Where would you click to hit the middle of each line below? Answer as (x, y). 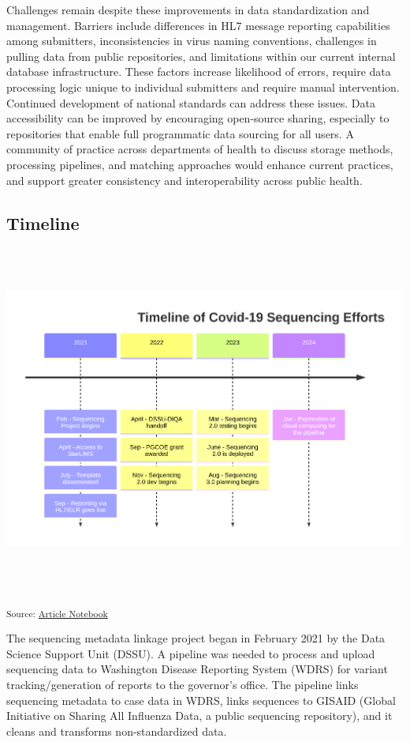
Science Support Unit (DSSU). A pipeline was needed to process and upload (191, 653)
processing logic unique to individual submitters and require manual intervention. (203, 87)
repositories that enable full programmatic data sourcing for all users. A (180, 133)
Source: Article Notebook (57, 613)
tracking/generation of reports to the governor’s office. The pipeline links (183, 684)
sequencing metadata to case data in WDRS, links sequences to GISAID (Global (201, 700)
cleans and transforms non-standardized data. (117, 731)
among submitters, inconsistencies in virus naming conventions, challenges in (192, 41)
